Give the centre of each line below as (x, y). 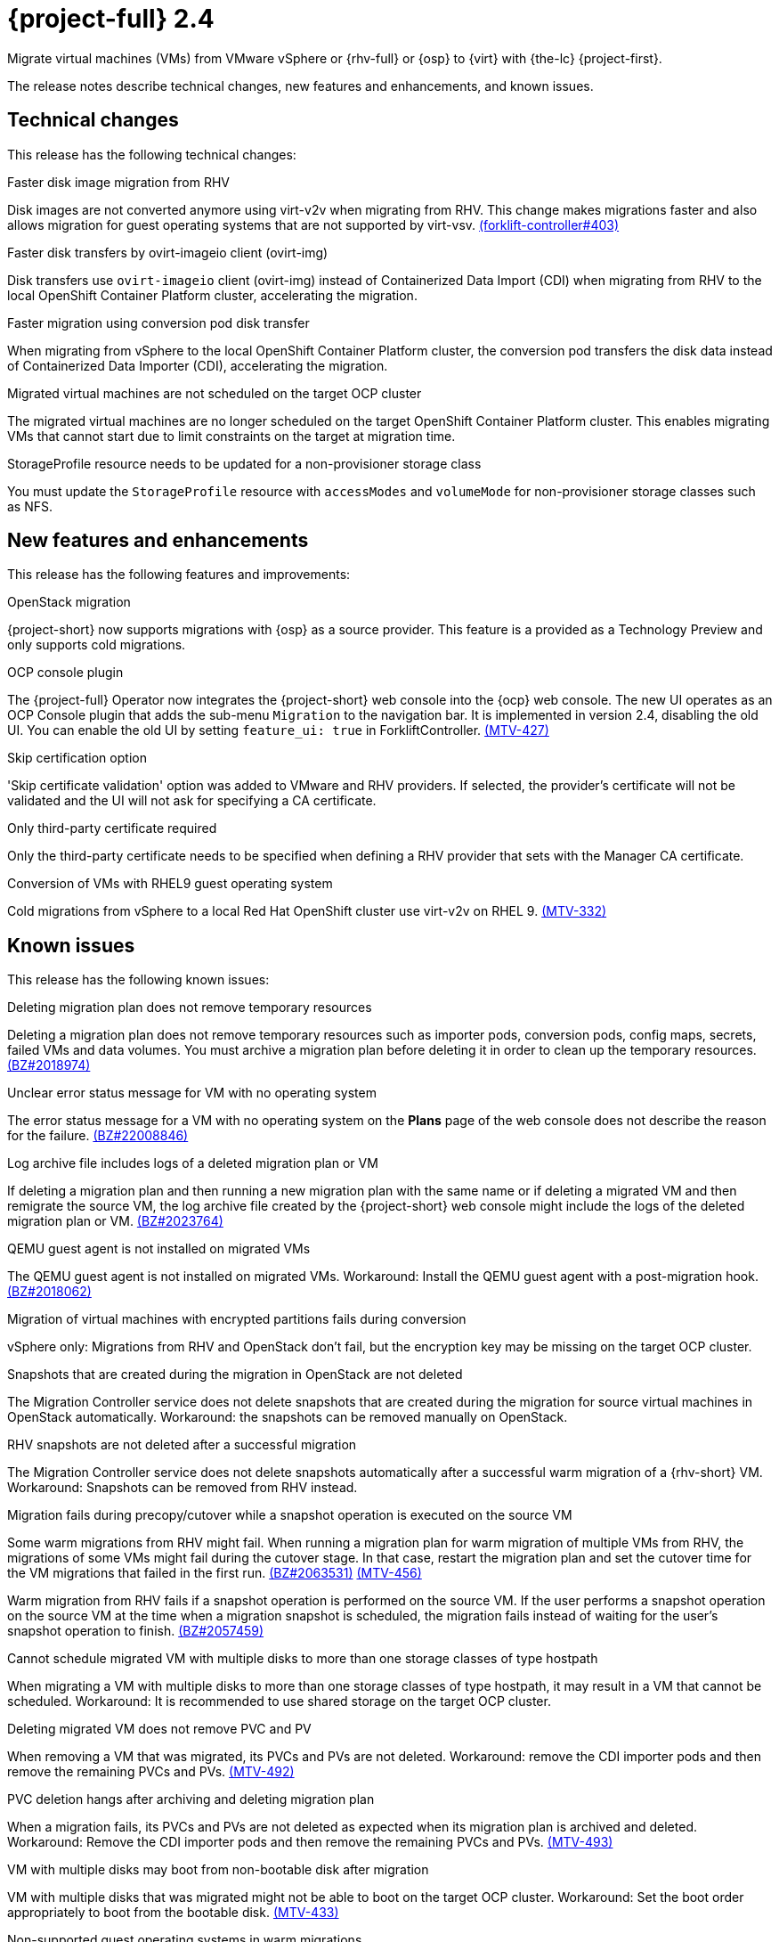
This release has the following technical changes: (152, 154)
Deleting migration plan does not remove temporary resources (190, 1008)
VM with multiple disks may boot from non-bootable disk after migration (218, 1870)
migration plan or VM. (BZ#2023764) (115, 1221)
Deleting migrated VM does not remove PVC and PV (159, 1729)
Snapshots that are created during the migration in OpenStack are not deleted (235, 1375)
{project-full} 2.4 (111, 19)
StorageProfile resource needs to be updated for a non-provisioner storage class (244, 463)
